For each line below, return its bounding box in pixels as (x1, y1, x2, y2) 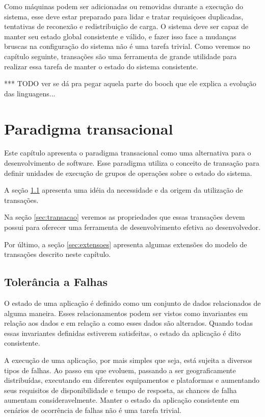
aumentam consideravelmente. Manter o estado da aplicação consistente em (4, 395, 240, 405)
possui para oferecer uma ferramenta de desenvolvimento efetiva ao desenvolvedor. (4, 222, 260, 232)
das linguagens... (4, 88, 56, 98)
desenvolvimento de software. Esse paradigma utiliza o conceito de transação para (4, 158, 259, 168)
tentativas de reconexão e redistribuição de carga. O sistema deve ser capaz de (4, 21, 249, 32)
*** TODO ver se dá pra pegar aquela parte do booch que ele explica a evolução (4, 78, 256, 89)
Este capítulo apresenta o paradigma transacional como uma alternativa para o (4, 147, 251, 158)
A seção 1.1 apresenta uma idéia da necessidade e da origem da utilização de (4, 185, 243, 195)
